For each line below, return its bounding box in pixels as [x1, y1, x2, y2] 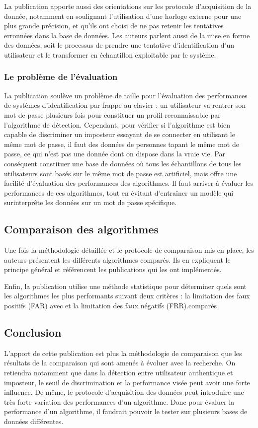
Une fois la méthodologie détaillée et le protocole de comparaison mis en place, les [4, 245, 254, 255]
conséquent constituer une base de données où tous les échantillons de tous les [4, 158, 242, 168]
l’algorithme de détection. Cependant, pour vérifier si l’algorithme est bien [4, 119, 230, 130]
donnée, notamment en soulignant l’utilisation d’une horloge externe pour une [4, 10, 242, 21]
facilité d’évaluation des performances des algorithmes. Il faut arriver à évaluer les [4, 178, 254, 188]
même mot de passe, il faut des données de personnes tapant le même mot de [4, 139, 239, 149]
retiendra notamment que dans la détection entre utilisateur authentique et [4, 367, 233, 378]
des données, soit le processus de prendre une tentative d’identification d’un [4, 40, 234, 50]
